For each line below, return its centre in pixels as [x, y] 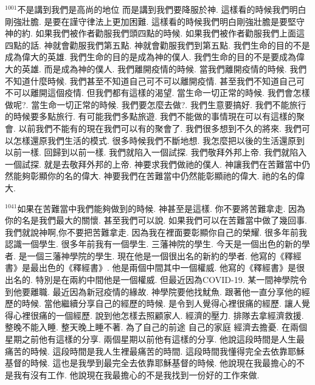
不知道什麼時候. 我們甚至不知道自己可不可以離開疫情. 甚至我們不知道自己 [151, 80]
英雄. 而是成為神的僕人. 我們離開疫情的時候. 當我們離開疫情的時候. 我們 [164, 68]
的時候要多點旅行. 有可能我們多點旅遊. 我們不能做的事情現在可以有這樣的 [151, 116]
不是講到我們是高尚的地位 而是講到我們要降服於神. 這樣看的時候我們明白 [162, 9]
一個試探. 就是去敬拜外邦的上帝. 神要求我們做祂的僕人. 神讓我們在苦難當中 [153, 164]
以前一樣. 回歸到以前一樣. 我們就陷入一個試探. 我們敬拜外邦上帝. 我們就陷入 [156, 152]
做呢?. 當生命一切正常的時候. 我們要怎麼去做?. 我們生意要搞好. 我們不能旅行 [156, 104]
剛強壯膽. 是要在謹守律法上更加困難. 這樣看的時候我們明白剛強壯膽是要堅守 [155, 21]
